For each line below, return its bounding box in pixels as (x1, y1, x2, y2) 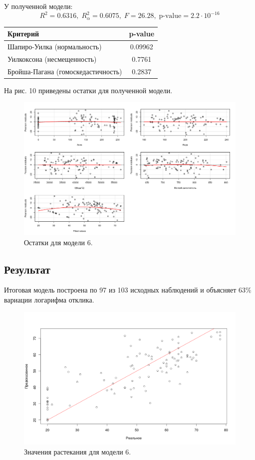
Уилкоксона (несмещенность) (7, 53, 97, 64)
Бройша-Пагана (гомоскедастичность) (7, 66, 122, 76)
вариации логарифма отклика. (4, 294, 94, 305)
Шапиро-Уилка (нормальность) (7, 41, 102, 51)
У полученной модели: (4, 1, 73, 11)
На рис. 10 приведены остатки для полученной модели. (4, 85, 173, 95)
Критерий (7, 28, 39, 39)
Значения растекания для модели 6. (24, 446, 131, 457)
